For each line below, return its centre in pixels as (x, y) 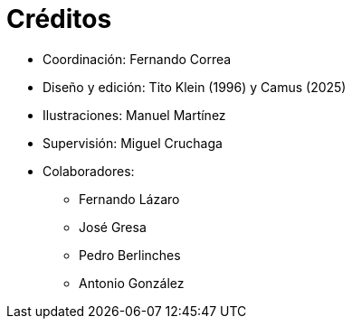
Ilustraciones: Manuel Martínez (134, 115)
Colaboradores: (89, 171)
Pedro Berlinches (130, 255)
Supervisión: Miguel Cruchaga (133, 143)
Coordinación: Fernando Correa (137, 59)
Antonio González (132, 283)
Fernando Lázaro (129, 199)
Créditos (59, 19)
